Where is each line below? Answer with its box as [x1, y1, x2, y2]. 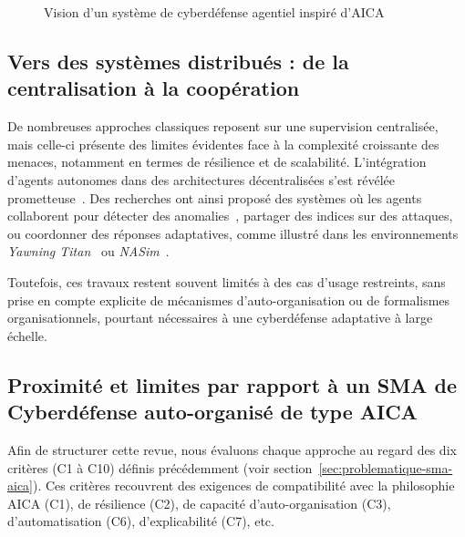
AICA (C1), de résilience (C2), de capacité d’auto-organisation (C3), [7, 493, 391, 512]
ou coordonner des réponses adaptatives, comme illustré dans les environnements [7, 223, 459, 243]
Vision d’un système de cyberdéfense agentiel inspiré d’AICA [44, 3, 385, 21]
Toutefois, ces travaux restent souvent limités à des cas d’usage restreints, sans [7, 272, 446, 291]
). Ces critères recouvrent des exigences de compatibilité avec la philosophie [33, 476, 455, 495]
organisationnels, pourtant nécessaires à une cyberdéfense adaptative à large [7, 308, 433, 327]
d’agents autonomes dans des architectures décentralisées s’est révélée [7, 170, 396, 189]
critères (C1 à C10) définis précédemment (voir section [7, 458, 313, 477]
